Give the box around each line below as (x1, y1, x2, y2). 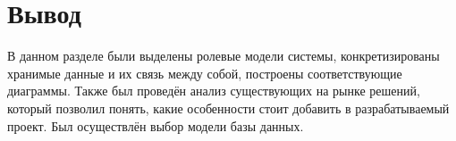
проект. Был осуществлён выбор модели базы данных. (7, 116, 304, 135)
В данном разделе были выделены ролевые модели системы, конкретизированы (7, 46, 440, 65)
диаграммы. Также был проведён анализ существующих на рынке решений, (7, 81, 420, 100)
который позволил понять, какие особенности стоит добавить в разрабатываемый (7, 98, 450, 117)
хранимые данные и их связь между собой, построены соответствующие (7, 63, 402, 82)
